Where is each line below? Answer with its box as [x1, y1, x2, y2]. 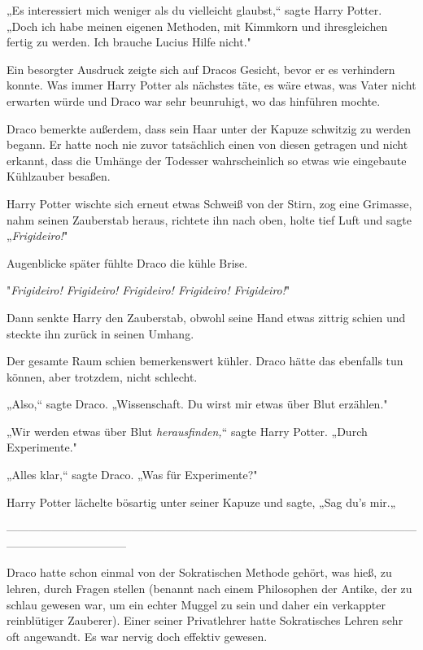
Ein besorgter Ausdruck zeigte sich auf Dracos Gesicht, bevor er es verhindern [7, 60, 395, 77]
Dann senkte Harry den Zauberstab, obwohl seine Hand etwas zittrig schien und [7, 308, 406, 325]
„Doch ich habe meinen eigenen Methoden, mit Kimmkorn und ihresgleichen [7, 17, 388, 34]
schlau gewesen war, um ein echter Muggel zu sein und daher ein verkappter [7, 595, 386, 613]
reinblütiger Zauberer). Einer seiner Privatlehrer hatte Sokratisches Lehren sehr [7, 612, 403, 629]
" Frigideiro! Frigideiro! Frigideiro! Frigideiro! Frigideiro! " [7, 281, 290, 299]
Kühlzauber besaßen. [7, 168, 111, 185]
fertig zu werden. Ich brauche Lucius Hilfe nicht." [7, 33, 251, 50]
